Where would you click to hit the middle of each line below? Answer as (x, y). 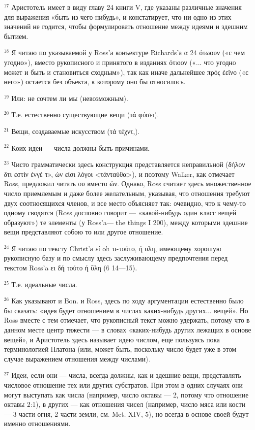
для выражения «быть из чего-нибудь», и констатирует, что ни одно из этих (118, 17)
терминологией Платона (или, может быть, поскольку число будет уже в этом (120, 349)
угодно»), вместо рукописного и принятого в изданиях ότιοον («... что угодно (120, 62)
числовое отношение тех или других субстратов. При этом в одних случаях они (123, 385)
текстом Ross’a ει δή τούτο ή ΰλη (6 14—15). (71, 268)
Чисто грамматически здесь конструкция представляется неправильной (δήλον (128, 164)
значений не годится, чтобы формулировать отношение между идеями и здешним (126, 26)
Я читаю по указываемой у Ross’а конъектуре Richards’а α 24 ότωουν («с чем (128, 52)
